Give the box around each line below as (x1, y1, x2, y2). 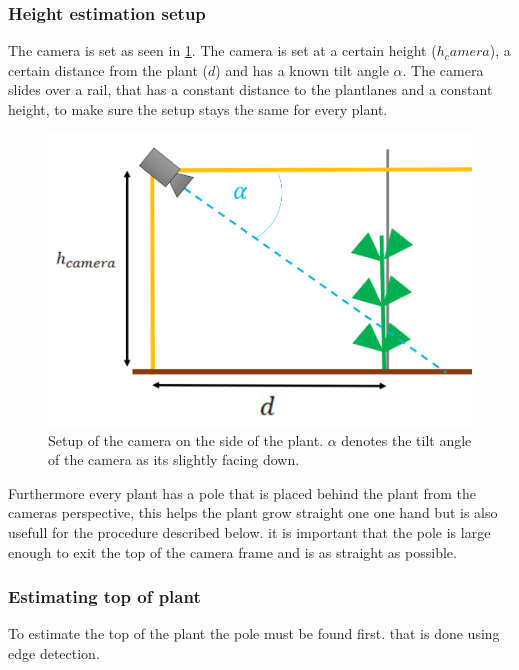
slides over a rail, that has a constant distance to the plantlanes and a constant (8, 79, 493, 100)
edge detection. (8, 643, 100, 664)
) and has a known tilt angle (215, 59, 389, 80)
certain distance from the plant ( (8, 59, 209, 80)
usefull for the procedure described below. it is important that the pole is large (8, 522, 491, 543)
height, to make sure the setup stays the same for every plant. (8, 99, 388, 119)
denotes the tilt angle (341, 429, 472, 450)
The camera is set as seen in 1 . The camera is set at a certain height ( (8, 40, 437, 61)
